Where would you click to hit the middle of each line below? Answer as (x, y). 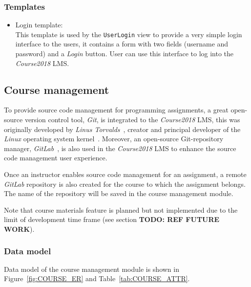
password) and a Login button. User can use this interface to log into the (125, 54)
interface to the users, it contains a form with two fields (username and (122, 44)
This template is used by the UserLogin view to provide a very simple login (129, 34)
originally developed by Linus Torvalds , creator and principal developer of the (122, 129)
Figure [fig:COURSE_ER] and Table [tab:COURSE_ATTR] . (97, 278)
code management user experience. (56, 158)
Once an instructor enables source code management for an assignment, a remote (125, 174)
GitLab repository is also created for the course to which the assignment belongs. (125, 184)
